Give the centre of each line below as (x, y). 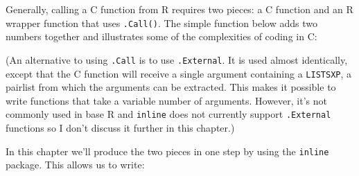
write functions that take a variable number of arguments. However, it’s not (166, 100)
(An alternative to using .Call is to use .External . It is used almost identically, (177, 59)
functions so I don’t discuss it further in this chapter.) (120, 127)
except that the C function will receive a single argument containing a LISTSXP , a (179, 73)
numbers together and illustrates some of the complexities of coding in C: (161, 36)
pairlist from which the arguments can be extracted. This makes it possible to (171, 87)
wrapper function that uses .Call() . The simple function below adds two (161, 23)
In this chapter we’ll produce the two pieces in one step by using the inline (167, 151)
